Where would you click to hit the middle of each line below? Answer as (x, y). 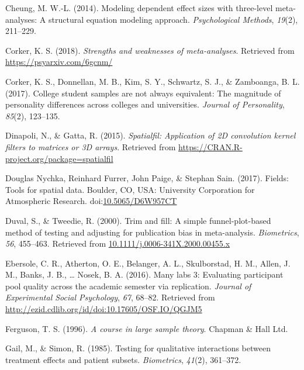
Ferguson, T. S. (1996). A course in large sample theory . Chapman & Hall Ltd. (147, 328)
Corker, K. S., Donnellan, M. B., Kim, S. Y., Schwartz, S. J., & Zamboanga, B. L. (153, 81)
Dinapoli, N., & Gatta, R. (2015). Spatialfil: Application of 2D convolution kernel (151, 135)
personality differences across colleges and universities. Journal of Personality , (145, 104)
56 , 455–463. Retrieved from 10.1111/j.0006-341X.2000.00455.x (118, 243)
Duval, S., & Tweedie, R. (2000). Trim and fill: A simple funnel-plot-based (138, 220)
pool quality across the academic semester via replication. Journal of (128, 286)
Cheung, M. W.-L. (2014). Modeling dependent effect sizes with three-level (139, 8)
